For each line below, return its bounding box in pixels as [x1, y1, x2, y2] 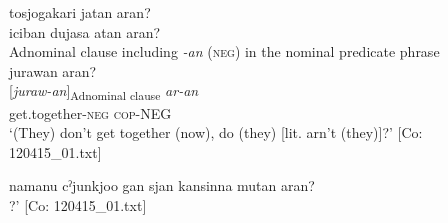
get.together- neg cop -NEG [9, 102, 172, 123]
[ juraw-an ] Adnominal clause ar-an [9, 80, 199, 104]
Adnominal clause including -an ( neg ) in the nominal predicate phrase [9, 41, 440, 62]
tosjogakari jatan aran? [9, 2, 151, 22]
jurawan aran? [9, 60, 97, 81]
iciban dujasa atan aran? [9, 21, 161, 42]
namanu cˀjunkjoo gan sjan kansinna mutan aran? [9, 175, 315, 196]
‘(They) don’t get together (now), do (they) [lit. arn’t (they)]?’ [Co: [9, 122, 423, 143]
